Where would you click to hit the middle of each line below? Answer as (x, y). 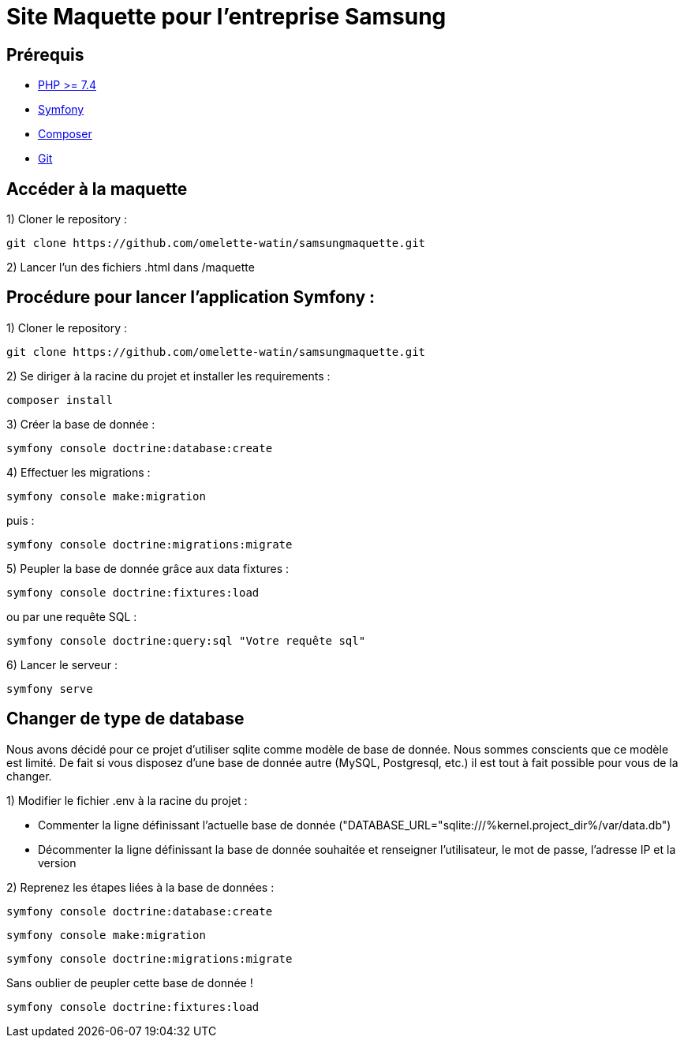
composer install (60, 400)
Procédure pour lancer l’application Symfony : (191, 297)
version (57, 863)
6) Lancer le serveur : (62, 664)
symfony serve (50, 689)
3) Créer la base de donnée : (81, 424)
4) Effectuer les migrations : (78, 472)
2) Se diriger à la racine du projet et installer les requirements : (168, 376)
